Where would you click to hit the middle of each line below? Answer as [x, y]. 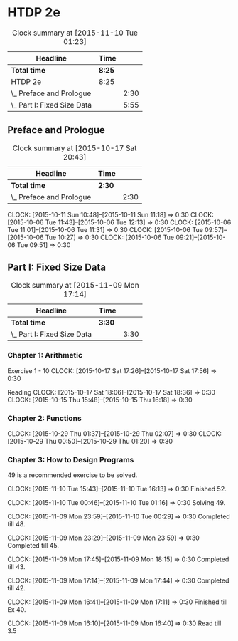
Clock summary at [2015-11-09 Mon [75, 285]
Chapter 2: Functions [44, 418]
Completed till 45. [33, 546]
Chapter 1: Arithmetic [45, 355]
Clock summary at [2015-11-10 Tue [75, 33]
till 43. [17, 567]
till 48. [17, 524]
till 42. [17, 588]
